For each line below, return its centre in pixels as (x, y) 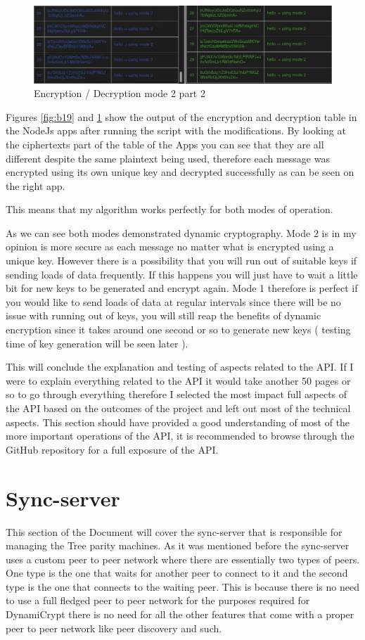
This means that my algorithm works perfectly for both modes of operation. (169, 209)
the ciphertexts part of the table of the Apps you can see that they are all (165, 144)
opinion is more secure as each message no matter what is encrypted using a (170, 247)
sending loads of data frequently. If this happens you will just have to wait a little (182, 274)
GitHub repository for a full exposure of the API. (112, 449)
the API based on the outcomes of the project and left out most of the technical (178, 408)
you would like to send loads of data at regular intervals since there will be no (173, 301)
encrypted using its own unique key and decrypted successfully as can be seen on (180, 172)
